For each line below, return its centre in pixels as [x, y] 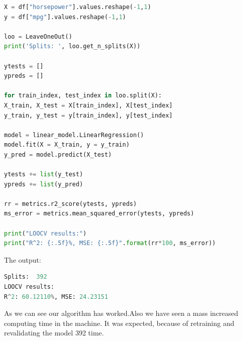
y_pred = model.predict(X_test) [58, 154]
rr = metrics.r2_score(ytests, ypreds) [70, 204]
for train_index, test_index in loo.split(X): [83, 96]
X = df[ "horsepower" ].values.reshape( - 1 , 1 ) [78, 7]
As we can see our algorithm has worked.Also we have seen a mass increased [121, 313]
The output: [23, 259]
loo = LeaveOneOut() [38, 36]
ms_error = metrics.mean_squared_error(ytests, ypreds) [99, 214]
